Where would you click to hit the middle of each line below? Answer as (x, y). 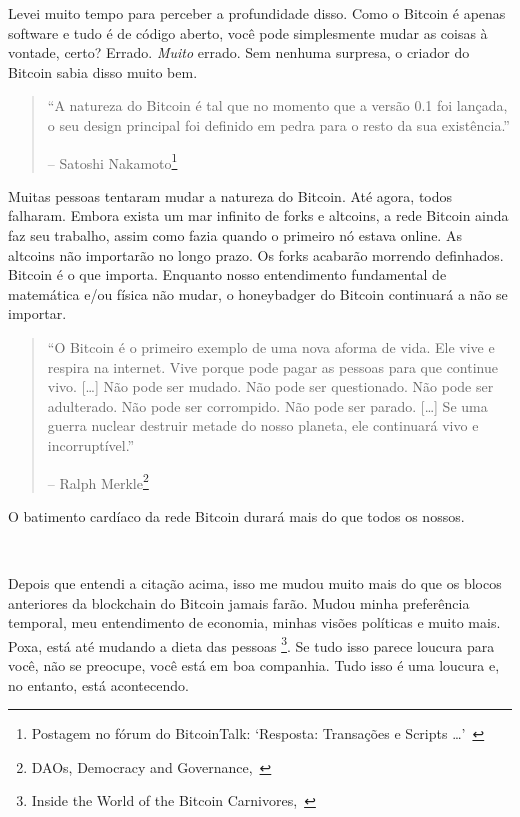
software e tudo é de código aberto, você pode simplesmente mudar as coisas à (248, 32)
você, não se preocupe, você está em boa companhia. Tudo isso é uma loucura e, (254, 665)
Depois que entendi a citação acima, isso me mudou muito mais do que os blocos (255, 582)
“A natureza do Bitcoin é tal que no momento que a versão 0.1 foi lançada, (277, 105)
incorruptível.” (91, 444)
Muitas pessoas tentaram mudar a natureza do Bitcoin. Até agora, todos (230, 195)
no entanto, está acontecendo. (98, 684)
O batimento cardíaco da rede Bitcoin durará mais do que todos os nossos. (236, 515)
